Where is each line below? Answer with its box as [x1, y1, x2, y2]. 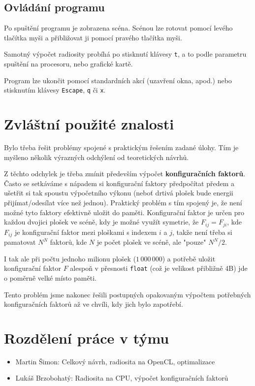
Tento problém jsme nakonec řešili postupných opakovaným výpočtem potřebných [4, 289, 251, 299]
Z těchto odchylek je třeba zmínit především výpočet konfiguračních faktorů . [4, 168, 246, 179]
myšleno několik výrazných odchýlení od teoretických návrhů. [4, 152, 189, 162]
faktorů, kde [50, 237, 87, 247]
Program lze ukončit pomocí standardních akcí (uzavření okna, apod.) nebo [4, 75, 232, 85]
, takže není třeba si [172, 226, 232, 237]
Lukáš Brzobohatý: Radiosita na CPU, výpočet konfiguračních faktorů [15, 373, 228, 383]
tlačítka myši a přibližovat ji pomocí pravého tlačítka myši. [4, 32, 182, 42]
